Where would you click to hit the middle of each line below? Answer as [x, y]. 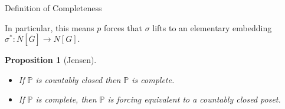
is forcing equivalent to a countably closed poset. [194, 99]
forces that [123, 27]
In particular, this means [50, 27]
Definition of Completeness [53, 8]
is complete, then [66, 99]
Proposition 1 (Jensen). [51, 60]
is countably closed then [78, 79]
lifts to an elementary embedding [212, 27]
